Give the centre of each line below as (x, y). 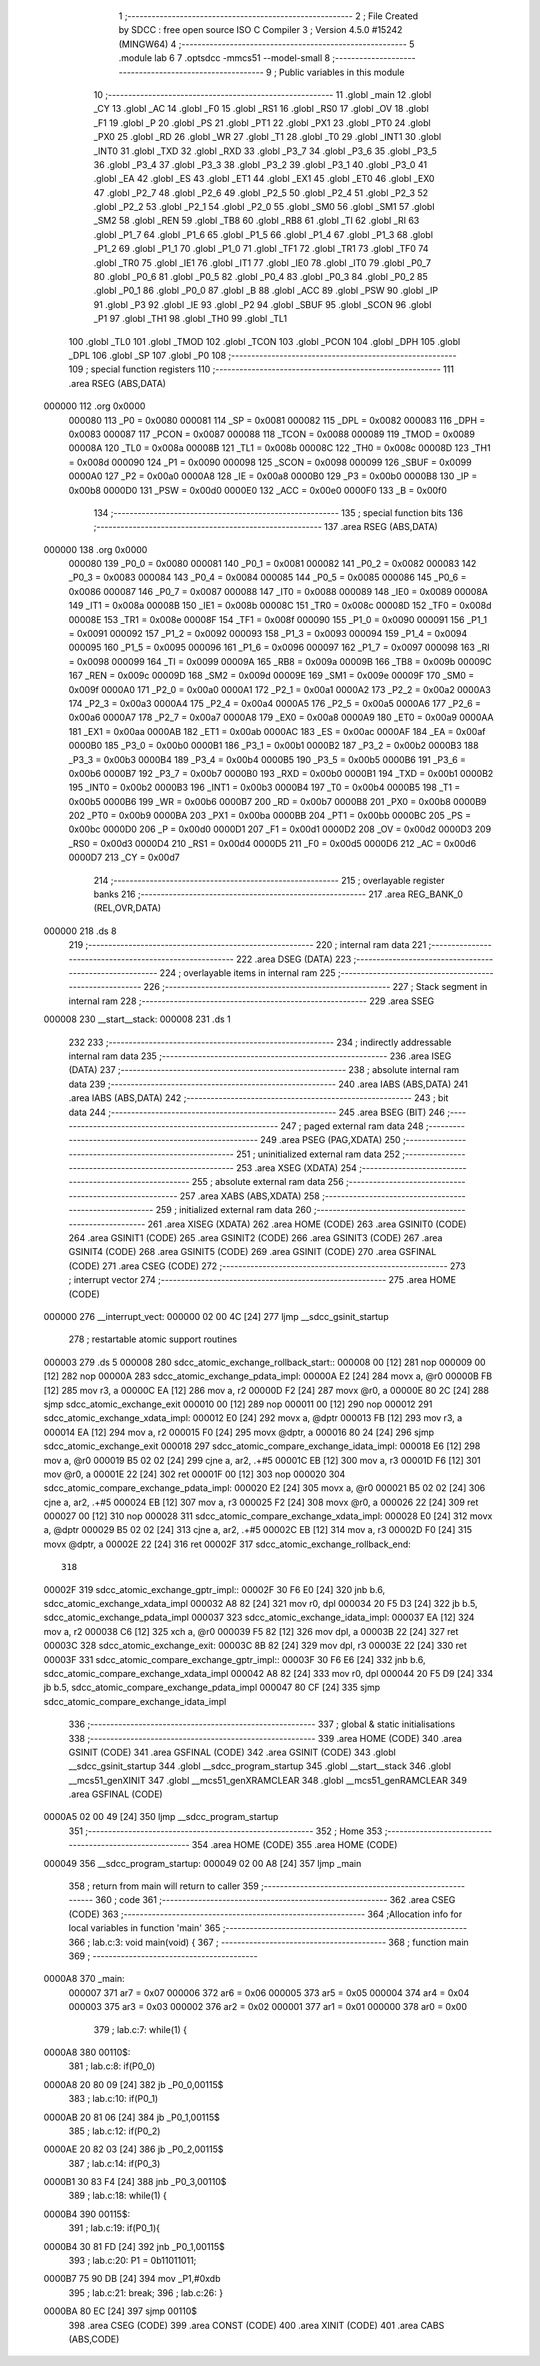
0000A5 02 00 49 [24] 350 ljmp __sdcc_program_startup (161, 1817)
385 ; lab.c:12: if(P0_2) (114, 2131)
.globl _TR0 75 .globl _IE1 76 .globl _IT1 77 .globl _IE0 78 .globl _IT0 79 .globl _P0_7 (262, 262)
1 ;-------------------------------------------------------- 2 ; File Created (268, 16)
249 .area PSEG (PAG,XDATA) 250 (330, 1140)
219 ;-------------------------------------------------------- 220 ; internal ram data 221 (247, 945)
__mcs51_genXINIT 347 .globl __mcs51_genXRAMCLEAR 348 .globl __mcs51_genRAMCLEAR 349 (267, 1780)
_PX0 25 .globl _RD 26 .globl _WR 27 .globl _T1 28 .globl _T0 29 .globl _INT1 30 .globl (267, 137)
